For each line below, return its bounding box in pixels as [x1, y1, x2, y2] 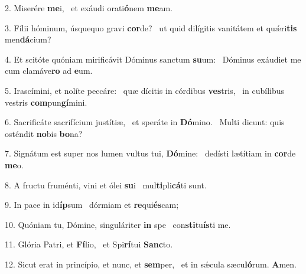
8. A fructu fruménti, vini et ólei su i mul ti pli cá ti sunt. [5, 178, 207, 191]
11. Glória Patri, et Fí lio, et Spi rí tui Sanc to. [5, 238, 173, 250]
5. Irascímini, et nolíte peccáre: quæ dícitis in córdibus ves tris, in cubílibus [5, 84, 285, 96]
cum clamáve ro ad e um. [5, 64, 93, 77]
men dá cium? [5, 33, 51, 45]
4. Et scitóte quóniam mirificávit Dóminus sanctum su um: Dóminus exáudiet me [5, 53, 301, 65]
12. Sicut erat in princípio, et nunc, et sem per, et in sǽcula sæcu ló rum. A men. [5, 257, 297, 270]
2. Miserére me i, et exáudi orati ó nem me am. [5, 2, 172, 14]
